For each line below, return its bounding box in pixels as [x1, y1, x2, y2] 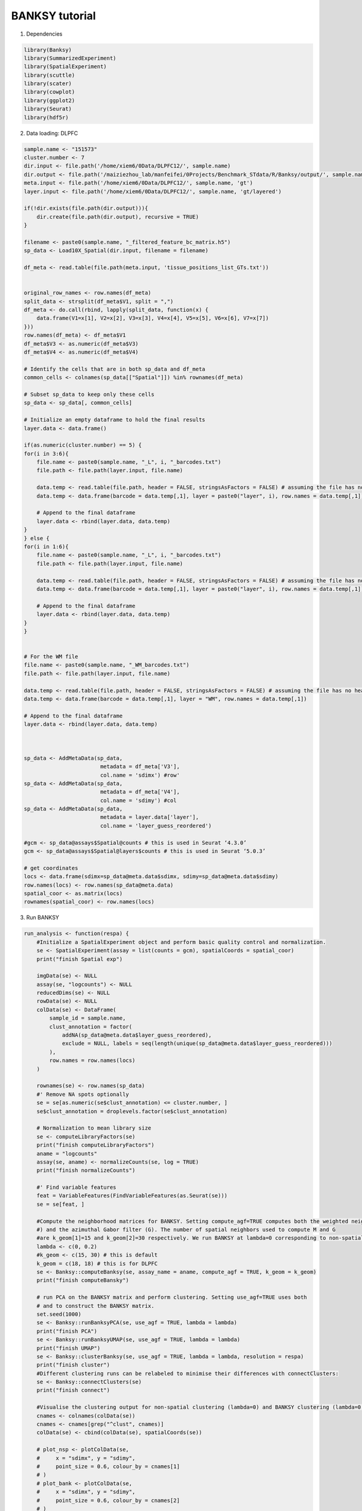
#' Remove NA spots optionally [36, 1091, 129, 1098]
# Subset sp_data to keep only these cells [24, 390, 155, 398]
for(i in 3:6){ [24, 450, 69, 457]
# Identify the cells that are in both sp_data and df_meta [24, 366, 206, 372]
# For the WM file [24, 653, 78, 660]
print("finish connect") [36, 1387, 110, 1394]
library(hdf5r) [24, 114, 69, 121]
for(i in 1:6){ [24, 543, 69, 550]
